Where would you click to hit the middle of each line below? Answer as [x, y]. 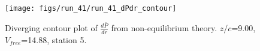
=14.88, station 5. [54, 39]
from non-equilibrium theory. [164, 27]
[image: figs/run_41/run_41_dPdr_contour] [91, 8]
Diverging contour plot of [51, 27]
